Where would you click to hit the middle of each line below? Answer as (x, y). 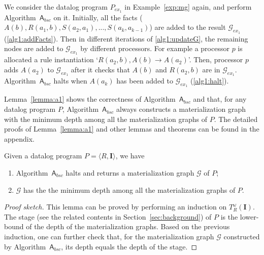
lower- (249, 216)
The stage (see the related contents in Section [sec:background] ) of (108, 216)
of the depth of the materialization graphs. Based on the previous (128, 226)
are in (211, 70)
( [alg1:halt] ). (209, 81)
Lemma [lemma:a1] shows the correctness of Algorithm (90, 99)
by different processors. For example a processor (155, 48)
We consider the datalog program (56, 7)
